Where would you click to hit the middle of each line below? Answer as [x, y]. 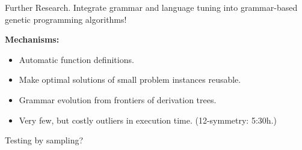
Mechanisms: [32, 39]
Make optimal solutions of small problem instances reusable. [130, 79]
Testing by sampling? [44, 140]
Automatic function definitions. [76, 59]
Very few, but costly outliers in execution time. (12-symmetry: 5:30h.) [148, 120]
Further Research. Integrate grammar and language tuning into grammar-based [151, 7]
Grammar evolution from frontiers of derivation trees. [118, 99]
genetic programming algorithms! [66, 19]
